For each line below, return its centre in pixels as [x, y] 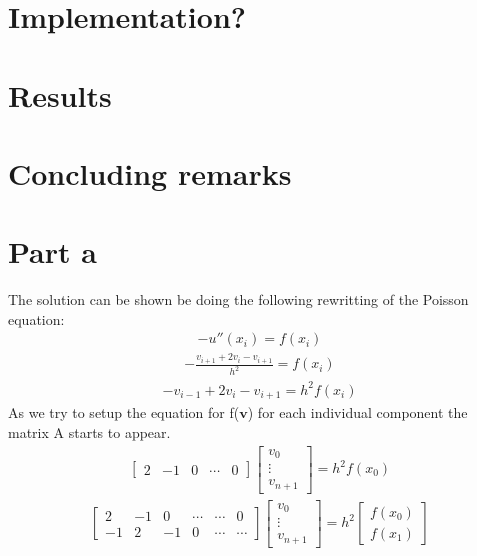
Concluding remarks [150, 172]
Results [60, 94]
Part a [52, 251]
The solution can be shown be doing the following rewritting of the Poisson [238, 299]
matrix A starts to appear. [89, 431]
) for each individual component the [357, 412]
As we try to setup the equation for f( [124, 412]
